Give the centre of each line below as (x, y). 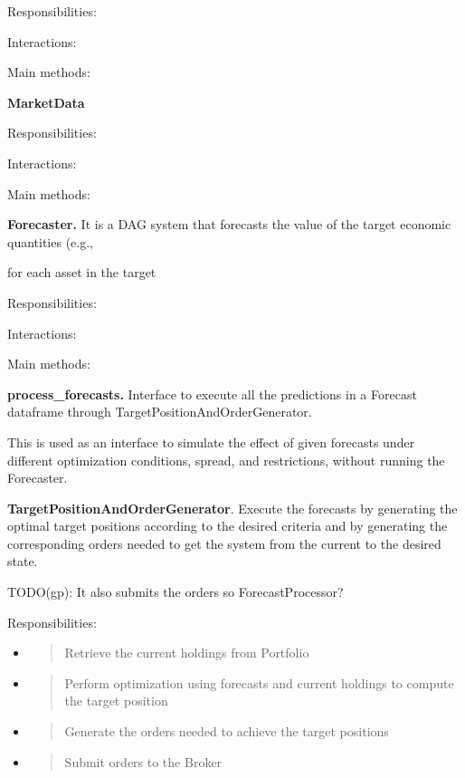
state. (23, 561)
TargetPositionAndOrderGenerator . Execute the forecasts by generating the (232, 508)
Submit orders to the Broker (143, 761)
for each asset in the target (82, 272)
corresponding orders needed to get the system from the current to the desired (224, 543)
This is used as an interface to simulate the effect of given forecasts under (211, 442)
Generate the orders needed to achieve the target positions (227, 731)
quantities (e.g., (50, 241)
